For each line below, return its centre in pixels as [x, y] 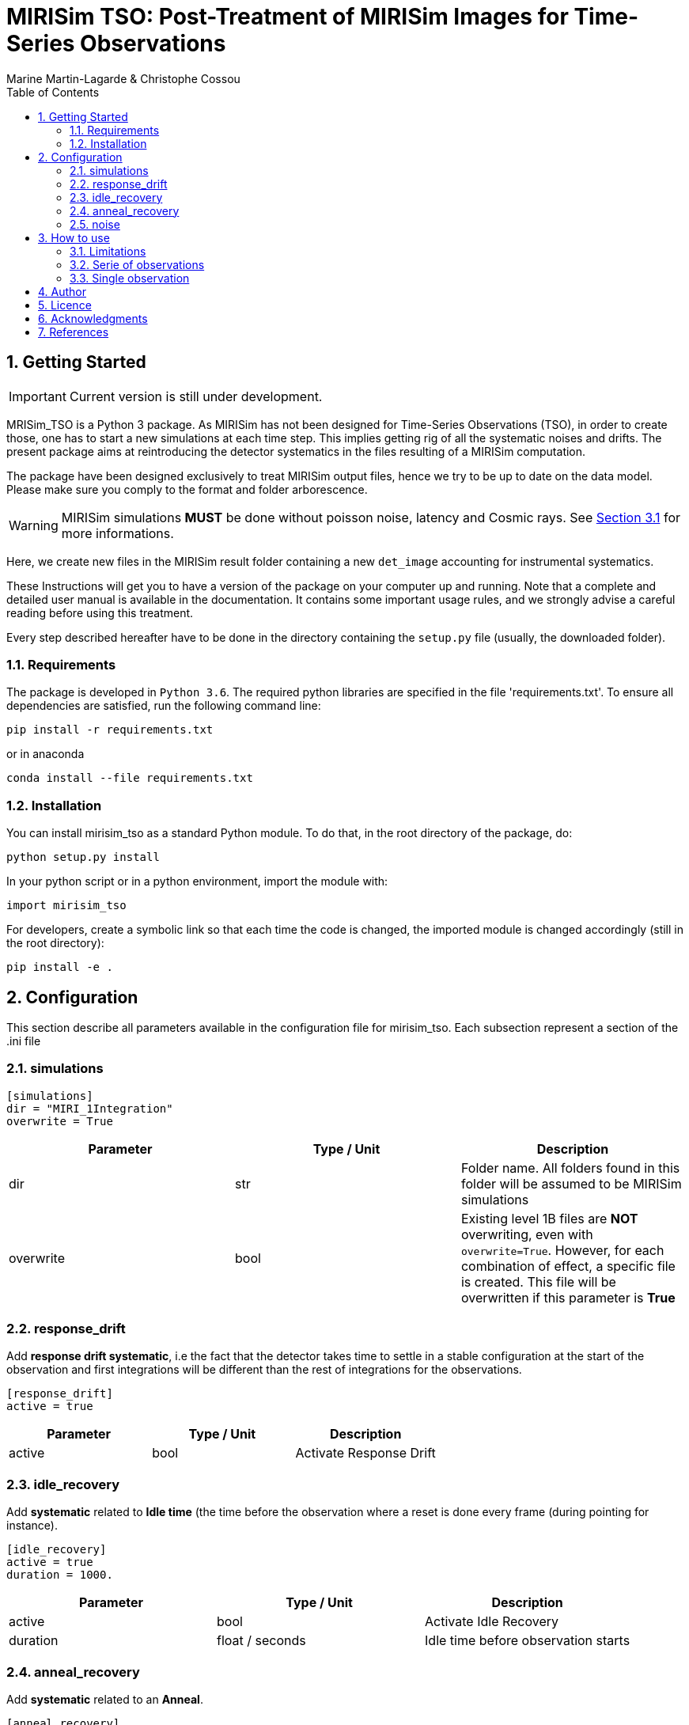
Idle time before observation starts [528, 1641]
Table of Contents [53, 92]
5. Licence [65, 305]
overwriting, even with [527, 1234]
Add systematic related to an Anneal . [105, 1699]
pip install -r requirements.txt [110, 730]
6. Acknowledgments [93, 318]
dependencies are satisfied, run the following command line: [164, 706]
